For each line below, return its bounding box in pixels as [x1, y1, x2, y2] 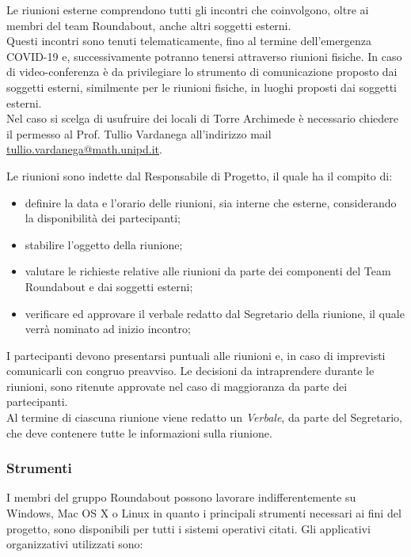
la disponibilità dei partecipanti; [25, 210, 181, 226]
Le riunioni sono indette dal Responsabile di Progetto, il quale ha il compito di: [6, 167, 393, 184]
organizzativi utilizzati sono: [6, 536, 143, 552]
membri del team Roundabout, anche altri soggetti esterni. [6, 17, 291, 33]
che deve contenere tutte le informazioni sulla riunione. [6, 424, 272, 441]
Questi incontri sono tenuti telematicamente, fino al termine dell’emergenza [6, 32, 372, 49]
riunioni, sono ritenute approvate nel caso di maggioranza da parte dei [6, 377, 348, 394]
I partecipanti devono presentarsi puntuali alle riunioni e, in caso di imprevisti [6, 347, 386, 363]
